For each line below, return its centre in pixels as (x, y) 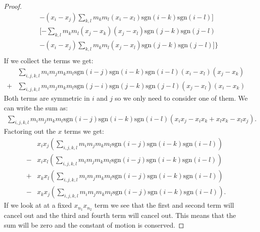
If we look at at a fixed (38, 205)
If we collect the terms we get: (49, 61)
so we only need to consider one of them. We (181, 98)
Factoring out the (30, 131)
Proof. (13, 6)
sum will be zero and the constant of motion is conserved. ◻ (94, 224)
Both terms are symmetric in (47, 98)
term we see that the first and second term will (164, 205)
